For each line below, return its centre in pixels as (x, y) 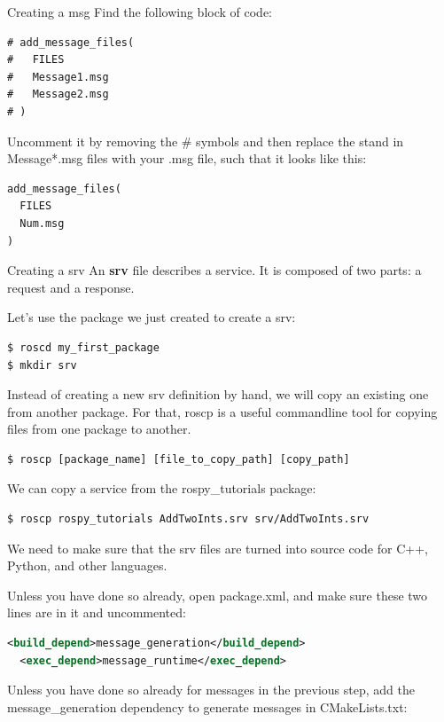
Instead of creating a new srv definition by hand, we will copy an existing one (218, 394)
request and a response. (71, 287)
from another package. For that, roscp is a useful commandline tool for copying (222, 411)
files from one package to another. (99, 429)
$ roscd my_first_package (83, 347)
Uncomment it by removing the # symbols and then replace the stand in (206, 141)
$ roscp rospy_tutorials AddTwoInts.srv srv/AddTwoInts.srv (188, 519)
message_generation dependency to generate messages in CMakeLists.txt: (207, 706)
